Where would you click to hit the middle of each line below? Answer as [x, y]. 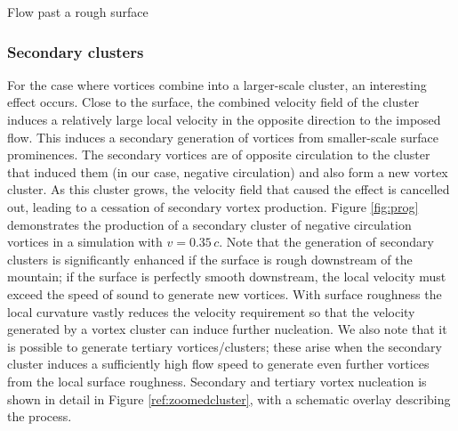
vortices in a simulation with [85, 242]
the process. [40, 416]
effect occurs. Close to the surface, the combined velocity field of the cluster [213, 102]
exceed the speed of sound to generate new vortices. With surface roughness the [225, 293]
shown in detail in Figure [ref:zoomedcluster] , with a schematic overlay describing [229, 398]
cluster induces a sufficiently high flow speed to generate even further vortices [218, 364]
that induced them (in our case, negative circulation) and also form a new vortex [228, 171]
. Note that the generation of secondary [326, 242]
